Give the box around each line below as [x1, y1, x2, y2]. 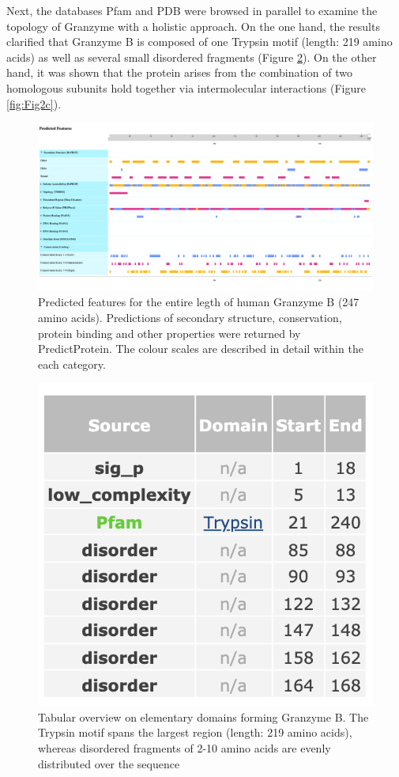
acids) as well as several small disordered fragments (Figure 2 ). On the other [6, 48, 377, 65]
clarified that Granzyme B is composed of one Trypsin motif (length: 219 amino [6, 33, 393, 50]
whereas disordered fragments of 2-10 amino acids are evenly [38, 739, 331, 756]
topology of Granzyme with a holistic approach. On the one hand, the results [6, 17, 380, 34]
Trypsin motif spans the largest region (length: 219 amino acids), [38, 724, 352, 741]
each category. [38, 355, 106, 372]
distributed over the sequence [38, 755, 180, 771]
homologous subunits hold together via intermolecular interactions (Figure [6, 79, 366, 96]
